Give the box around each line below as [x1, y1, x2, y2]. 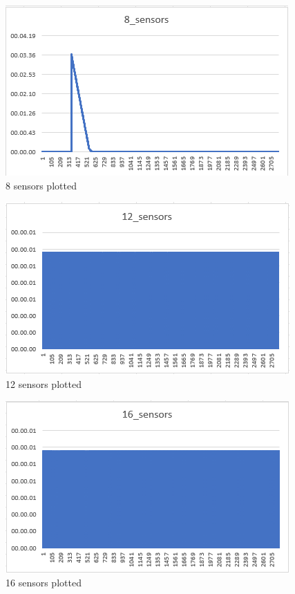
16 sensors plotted [6, 575, 82, 589]
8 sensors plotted [6, 178, 77, 192]
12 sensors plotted [6, 376, 82, 391]
